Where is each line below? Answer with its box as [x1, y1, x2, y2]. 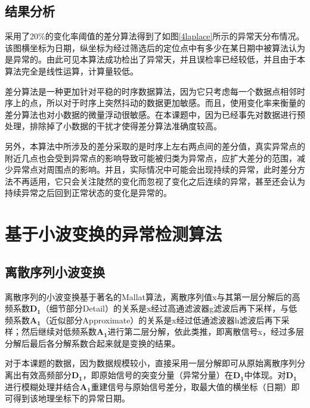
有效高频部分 [21, 369, 72, 381]
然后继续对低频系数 [21, 325, 97, 338]
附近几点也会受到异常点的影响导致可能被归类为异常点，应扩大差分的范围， [5, 151, 297, 164]
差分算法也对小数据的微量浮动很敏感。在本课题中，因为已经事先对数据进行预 [5, 108, 305, 120]
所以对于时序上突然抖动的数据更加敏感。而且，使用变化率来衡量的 [46, 96, 305, 109]
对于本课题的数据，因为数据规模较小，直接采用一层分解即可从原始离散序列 [5, 357, 297, 369]
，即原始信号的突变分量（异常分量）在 [82, 369, 233, 381]
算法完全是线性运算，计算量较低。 [5, 64, 138, 77]
